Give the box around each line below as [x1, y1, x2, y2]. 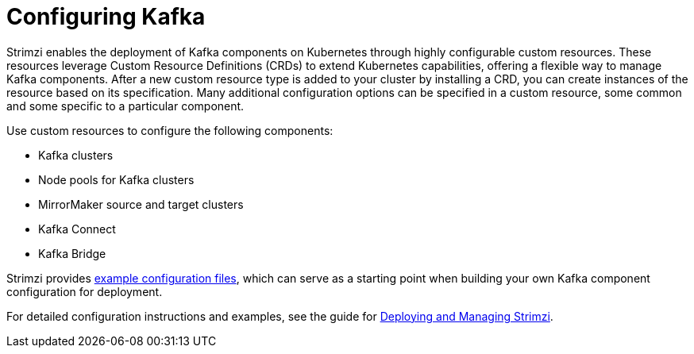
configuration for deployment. [6, 284, 163, 298]
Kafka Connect [38, 221, 116, 236]
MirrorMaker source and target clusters [38, 197, 244, 211]
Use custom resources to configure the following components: [6, 123, 334, 137]
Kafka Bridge [38, 246, 106, 260]
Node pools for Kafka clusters [38, 172, 195, 187]
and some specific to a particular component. [6, 98, 245, 113]
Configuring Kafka [6, 3, 206, 30]
